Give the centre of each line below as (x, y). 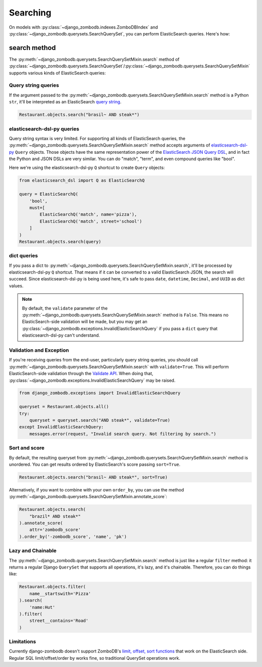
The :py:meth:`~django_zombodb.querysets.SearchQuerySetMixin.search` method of (94, 59)
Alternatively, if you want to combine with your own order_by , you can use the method (97, 489)
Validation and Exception (39, 350)
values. (16, 286)
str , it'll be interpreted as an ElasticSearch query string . (65, 102)
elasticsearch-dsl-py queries (44, 129)
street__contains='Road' (59, 621)
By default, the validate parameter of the (65, 308)
